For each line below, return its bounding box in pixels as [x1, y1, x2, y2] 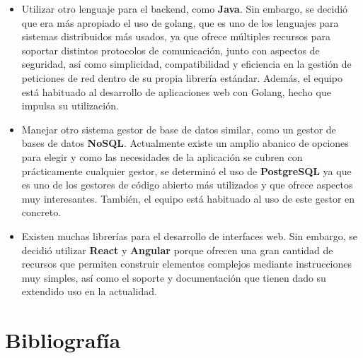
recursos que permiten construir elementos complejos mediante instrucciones [21, 256, 352, 271]
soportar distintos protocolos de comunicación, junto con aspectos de [21, 42, 320, 57]
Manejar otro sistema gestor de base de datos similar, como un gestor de [21, 121, 336, 136]
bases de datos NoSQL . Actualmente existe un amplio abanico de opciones [21, 136, 349, 150]
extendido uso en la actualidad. [21, 284, 157, 299]
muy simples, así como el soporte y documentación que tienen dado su [21, 270, 326, 285]
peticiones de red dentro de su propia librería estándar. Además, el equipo [21, 70, 343, 85]
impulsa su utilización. [21, 98, 119, 113]
